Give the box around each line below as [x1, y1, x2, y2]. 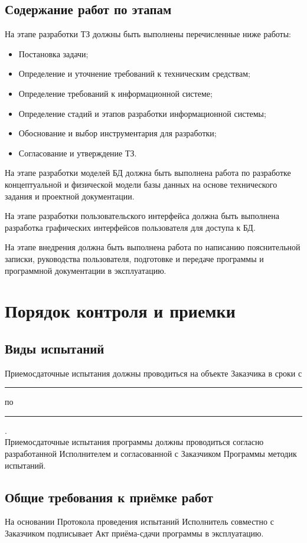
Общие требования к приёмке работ [5, 488, 213, 506]
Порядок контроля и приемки [5, 299, 236, 323]
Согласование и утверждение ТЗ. [18, 146, 137, 159]
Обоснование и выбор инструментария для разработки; [18, 127, 217, 139]
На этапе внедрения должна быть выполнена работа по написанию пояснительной [5, 241, 301, 253]
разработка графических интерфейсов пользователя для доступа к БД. [5, 221, 256, 233]
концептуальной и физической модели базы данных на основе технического [5, 178, 277, 190]
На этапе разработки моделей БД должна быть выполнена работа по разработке [5, 166, 291, 179]
